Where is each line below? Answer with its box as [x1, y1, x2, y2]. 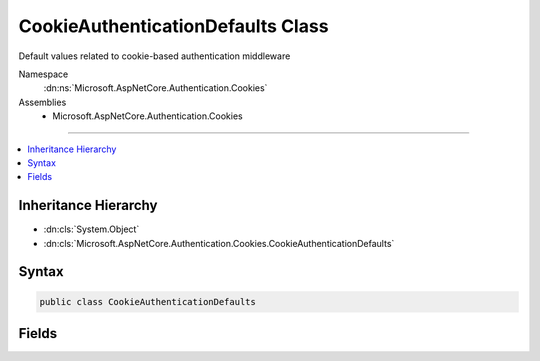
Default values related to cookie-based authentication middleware [18, 50, 291, 62]
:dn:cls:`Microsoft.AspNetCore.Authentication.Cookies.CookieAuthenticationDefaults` [43, 237, 395, 249]
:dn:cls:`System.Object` [43, 223, 140, 235]
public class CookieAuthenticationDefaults [39, 296, 257, 307]
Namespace [18, 68, 69, 80]
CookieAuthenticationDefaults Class [18, 15, 329, 37]
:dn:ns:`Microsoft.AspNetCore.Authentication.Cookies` [43, 82, 268, 94]
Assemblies [18, 96, 67, 108]
